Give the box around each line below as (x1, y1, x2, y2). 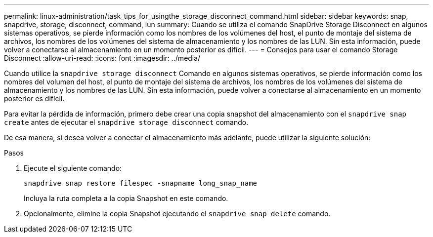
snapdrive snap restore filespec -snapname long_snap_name (24, 179, 258, 187)
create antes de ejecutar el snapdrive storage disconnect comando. (4, 118, 249, 126)
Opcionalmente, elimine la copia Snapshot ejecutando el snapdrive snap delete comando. (24, 209, 331, 218)
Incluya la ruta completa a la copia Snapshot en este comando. (24, 194, 228, 202)
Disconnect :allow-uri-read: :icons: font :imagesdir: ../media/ (4, 54, 201, 62)
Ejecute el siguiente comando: (24, 164, 122, 172)
